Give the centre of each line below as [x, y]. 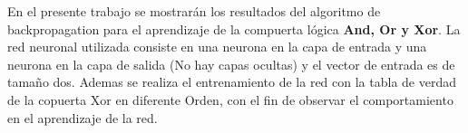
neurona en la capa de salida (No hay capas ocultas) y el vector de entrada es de [231, 64]
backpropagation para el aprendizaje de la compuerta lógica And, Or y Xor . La [234, 28]
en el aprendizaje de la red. [83, 117]
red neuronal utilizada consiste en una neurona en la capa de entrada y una [217, 47]
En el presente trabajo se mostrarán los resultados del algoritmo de [194, 11]
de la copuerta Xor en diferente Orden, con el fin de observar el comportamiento [230, 99]
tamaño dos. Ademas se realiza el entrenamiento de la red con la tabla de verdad [232, 82]
